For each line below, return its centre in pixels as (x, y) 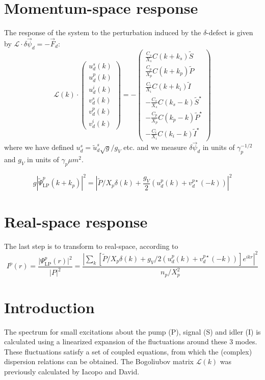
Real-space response (76, 221)
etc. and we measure (155, 147)
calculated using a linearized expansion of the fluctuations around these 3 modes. (131, 341)
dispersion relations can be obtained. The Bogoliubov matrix (99, 361)
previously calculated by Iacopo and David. (72, 372)
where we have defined (39, 147)
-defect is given (230, 32)
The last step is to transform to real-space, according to (91, 246)
